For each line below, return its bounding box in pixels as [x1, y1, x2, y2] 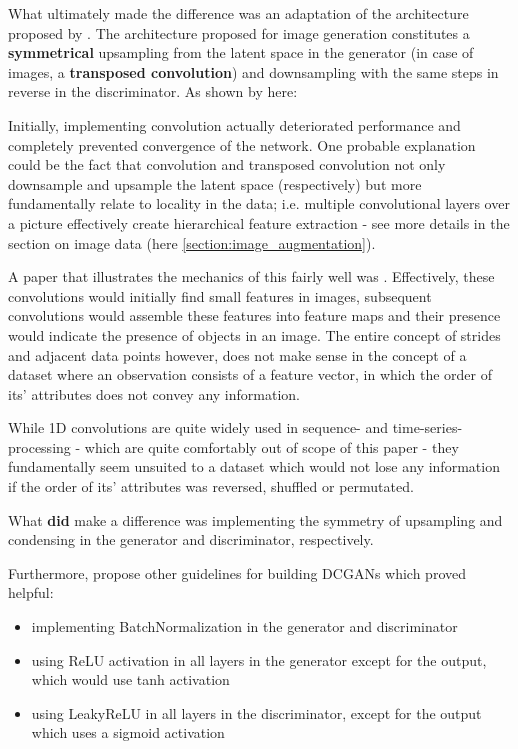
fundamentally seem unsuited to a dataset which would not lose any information [8, 456, 500, 477]
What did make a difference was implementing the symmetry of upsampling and [8, 509, 503, 530]
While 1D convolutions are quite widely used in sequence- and [8, 417, 389, 438]
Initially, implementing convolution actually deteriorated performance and [8, 114, 461, 135]
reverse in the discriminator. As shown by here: [8, 81, 298, 102]
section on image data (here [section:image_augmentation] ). [8, 232, 376, 253]
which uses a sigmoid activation [31, 722, 225, 743]
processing [8, 436, 71, 457]
